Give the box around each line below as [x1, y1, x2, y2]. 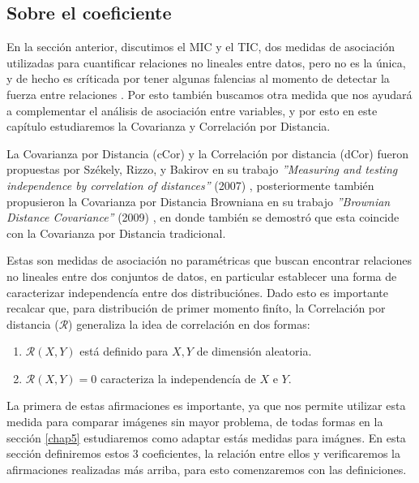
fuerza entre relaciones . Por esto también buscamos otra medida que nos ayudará [6, 85, 413, 102]
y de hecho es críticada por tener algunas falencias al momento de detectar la [6, 70, 390, 87]
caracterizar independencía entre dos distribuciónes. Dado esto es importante [6, 283, 388, 300]
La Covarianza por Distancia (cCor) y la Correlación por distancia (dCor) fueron [6, 144, 408, 162]
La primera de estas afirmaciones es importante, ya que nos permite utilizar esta [6, 397, 406, 414]
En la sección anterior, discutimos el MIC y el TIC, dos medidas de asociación [6, 38, 395, 55]
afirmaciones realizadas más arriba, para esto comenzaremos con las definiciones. [6, 460, 407, 477]
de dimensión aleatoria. [196, 343, 312, 360]
